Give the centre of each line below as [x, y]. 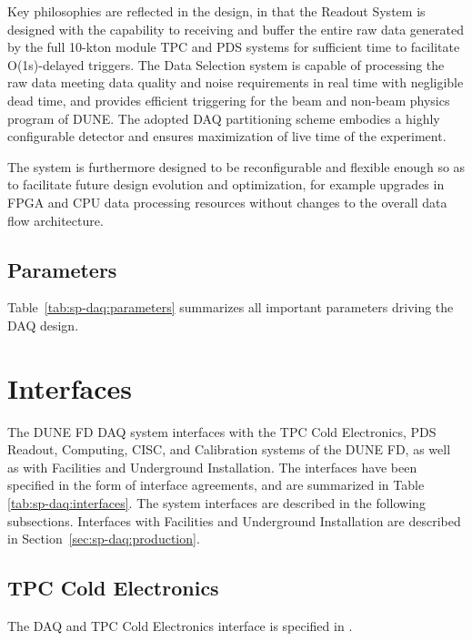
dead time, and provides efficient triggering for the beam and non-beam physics [229, 100]
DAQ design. [43, 325]
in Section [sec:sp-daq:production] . [104, 539]
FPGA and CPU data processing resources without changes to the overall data [227, 202]
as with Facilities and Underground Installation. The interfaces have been [212, 467]
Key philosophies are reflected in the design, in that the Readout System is [216, 11]
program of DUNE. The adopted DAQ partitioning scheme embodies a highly [224, 118]
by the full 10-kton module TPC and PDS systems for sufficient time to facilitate [234, 47]
